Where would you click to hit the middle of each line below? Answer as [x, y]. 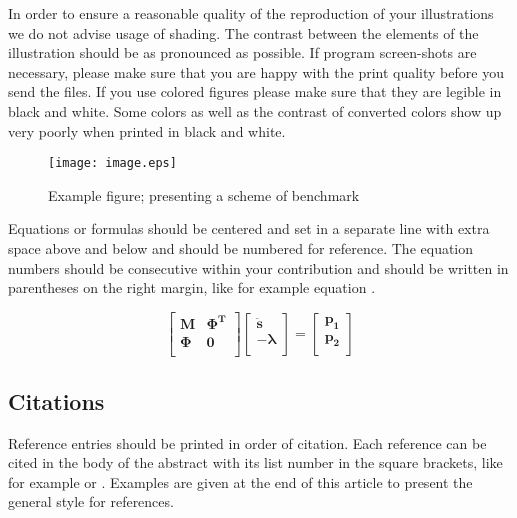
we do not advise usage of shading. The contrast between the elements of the [243, 32]
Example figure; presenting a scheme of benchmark [204, 194]
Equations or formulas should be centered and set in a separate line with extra [249, 228]
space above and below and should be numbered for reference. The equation [241, 248]
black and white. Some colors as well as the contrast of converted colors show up [255, 110]
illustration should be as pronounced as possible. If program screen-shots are [242, 52]
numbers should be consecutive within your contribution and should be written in [258, 267]
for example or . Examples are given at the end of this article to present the [240, 481]
